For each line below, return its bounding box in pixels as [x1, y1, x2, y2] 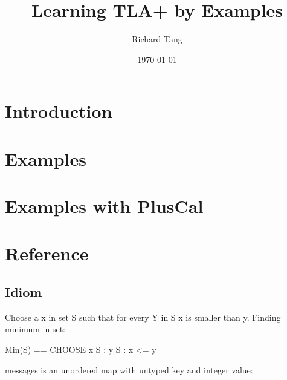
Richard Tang [132, 33, 182, 45]
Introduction [5, 99, 112, 123]
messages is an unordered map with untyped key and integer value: [5, 363, 253, 376]
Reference [5, 241, 89, 266]
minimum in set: [5, 323, 66, 335]
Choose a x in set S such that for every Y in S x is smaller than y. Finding [5, 310, 281, 323]
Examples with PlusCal [5, 194, 204, 218]
